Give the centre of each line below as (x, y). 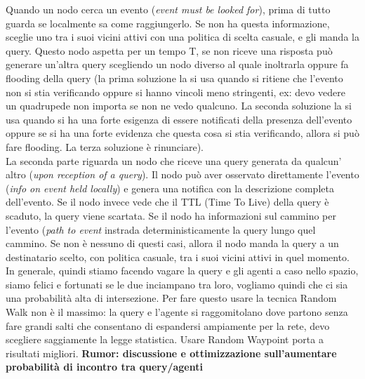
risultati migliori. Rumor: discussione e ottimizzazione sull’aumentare (171, 353)
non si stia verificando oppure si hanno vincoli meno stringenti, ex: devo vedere (175, 92)
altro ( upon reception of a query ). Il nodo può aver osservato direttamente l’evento (182, 174)
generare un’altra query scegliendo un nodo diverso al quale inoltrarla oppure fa (177, 64)
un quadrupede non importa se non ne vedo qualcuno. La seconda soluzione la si (179, 106)
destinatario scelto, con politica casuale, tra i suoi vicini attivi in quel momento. (178, 257)
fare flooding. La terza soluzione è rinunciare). (105, 146)
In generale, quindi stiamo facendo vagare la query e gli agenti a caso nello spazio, (182, 271)
